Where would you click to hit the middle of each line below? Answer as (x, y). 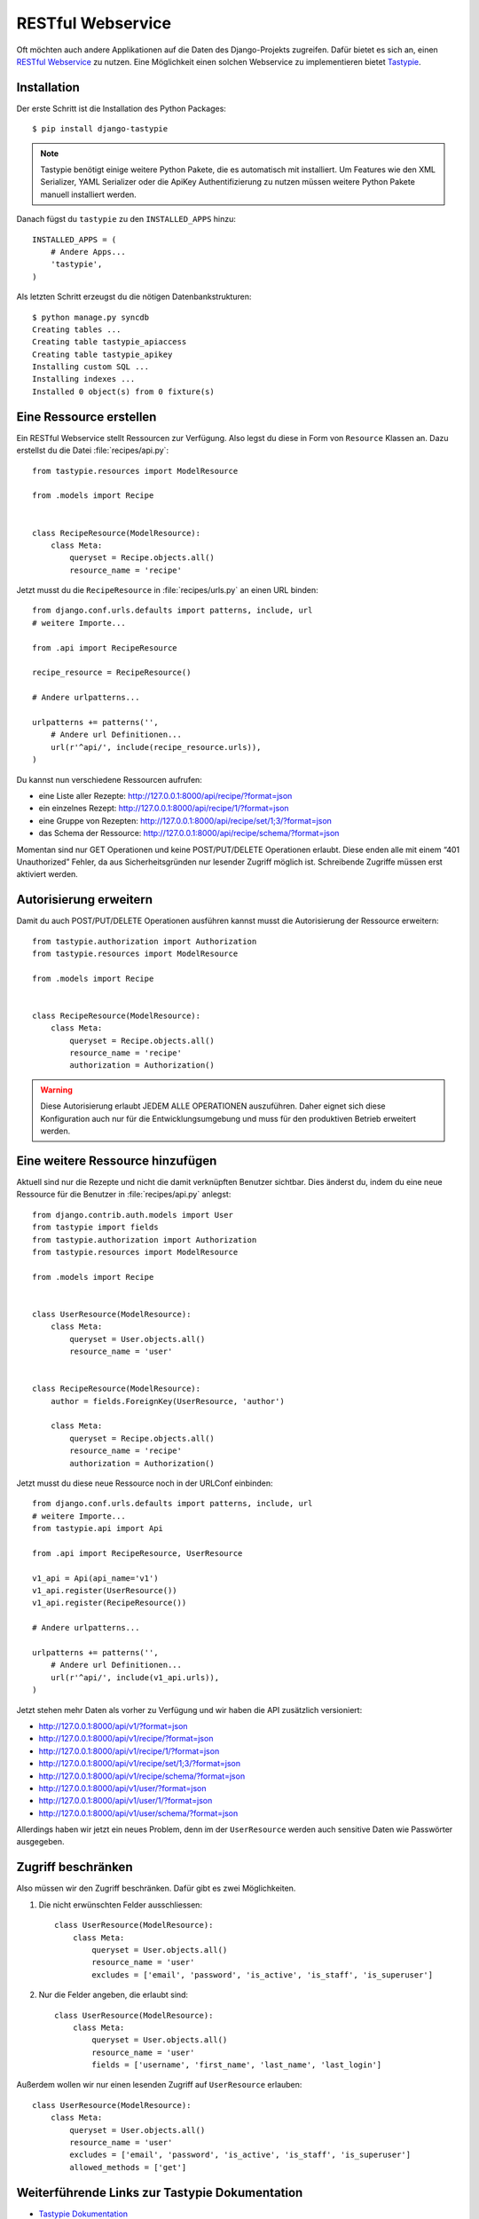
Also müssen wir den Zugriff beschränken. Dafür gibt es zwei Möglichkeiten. (156, 1888)
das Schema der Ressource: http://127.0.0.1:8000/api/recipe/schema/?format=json (189, 833)
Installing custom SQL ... (91, 367)
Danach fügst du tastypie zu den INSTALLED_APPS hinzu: (126, 219)
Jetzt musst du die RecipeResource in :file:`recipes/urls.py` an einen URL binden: (167, 590)
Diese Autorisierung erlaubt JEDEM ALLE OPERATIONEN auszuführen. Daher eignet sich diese (213, 1106)
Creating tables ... (77, 329)
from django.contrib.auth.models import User (133, 1215)
